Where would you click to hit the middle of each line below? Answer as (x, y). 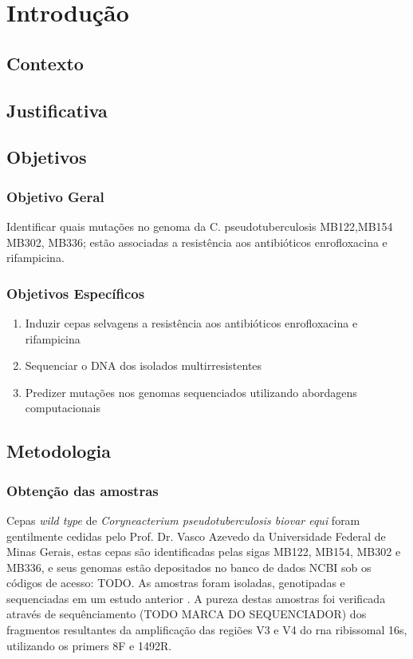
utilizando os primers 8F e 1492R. (89, 645)
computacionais (63, 408)
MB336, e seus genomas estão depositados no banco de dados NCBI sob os (189, 567)
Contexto (45, 63)
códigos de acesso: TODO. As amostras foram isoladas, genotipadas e (176, 583)
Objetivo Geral (55, 196)
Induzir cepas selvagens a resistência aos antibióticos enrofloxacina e (191, 322)
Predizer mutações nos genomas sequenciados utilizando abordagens (191, 392)
